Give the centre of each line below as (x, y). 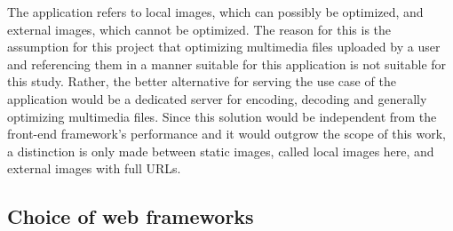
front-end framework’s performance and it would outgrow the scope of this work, (227, 134)
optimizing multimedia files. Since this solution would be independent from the (222, 116)
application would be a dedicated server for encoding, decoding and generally (217, 98)
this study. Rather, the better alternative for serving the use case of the (202, 81)
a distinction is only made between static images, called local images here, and (221, 151)
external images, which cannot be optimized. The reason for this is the (199, 29)
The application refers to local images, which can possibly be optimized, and (215, 12)
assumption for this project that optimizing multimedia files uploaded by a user (224, 47)
